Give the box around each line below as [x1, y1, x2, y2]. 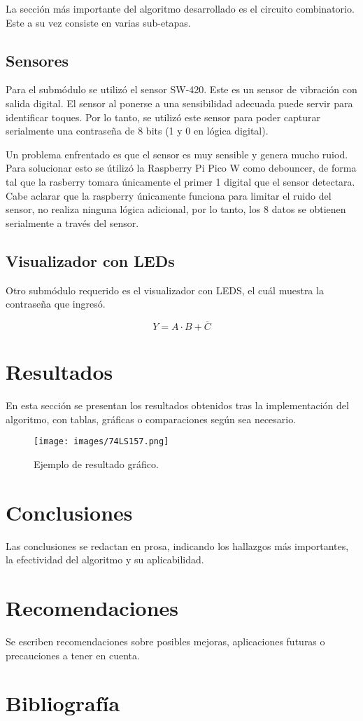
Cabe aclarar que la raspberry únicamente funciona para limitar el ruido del [6, 188, 332, 202]
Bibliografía [6, 689, 120, 717]
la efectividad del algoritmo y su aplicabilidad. [6, 552, 204, 567]
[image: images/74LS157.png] [34, 437, 169, 447]
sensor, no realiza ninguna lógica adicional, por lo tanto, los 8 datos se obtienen [6, 202, 346, 217]
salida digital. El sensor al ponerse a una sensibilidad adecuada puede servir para [6, 95, 353, 110]
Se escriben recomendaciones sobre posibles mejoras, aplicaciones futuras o [6, 633, 325, 648]
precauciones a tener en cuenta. [6, 647, 140, 662]
